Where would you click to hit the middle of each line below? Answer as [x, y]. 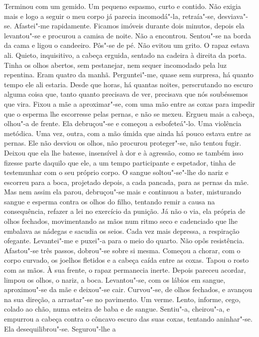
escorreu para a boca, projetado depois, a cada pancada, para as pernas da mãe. [127, 182]
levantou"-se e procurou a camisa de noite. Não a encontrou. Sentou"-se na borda [128, 35]
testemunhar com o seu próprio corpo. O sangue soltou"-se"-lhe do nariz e [116, 172]
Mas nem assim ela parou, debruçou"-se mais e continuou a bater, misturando [123, 192]
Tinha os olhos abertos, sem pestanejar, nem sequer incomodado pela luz [116, 65]
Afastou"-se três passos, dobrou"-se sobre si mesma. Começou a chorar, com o [122, 250]
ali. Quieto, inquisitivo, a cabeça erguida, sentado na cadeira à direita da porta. [126, 55]
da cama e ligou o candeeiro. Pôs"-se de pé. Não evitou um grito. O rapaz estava [127, 45]
